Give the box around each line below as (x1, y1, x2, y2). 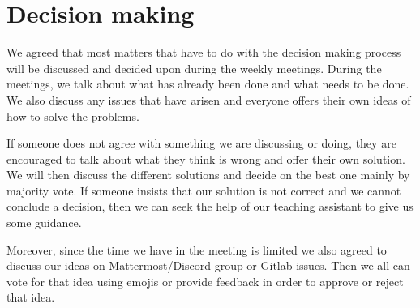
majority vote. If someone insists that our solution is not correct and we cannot (6, 182, 401, 199)
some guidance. (6, 214, 82, 231)
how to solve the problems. (6, 107, 139, 124)
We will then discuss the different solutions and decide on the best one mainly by (6, 166, 410, 183)
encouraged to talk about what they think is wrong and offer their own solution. (6, 150, 405, 167)
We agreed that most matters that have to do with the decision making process (6, 44, 401, 61)
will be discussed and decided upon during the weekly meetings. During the (6, 59, 382, 76)
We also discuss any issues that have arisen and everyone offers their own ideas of (6, 91, 411, 108)
